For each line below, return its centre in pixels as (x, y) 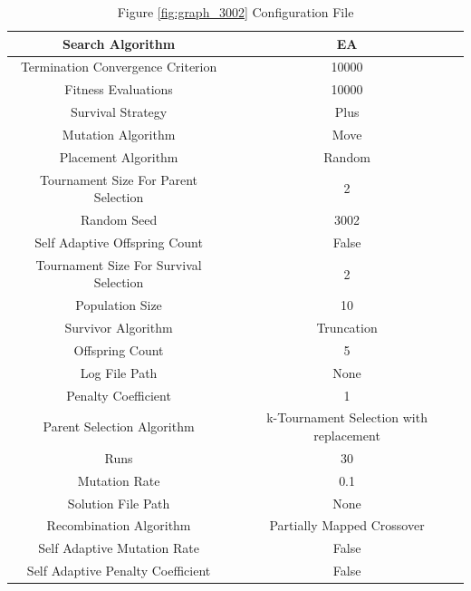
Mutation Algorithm (119, 134)
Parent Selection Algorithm (119, 426)
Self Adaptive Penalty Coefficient (119, 571)
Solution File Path (119, 503)
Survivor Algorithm (119, 328)
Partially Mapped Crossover (347, 525)
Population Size (119, 305)
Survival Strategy (119, 112)
